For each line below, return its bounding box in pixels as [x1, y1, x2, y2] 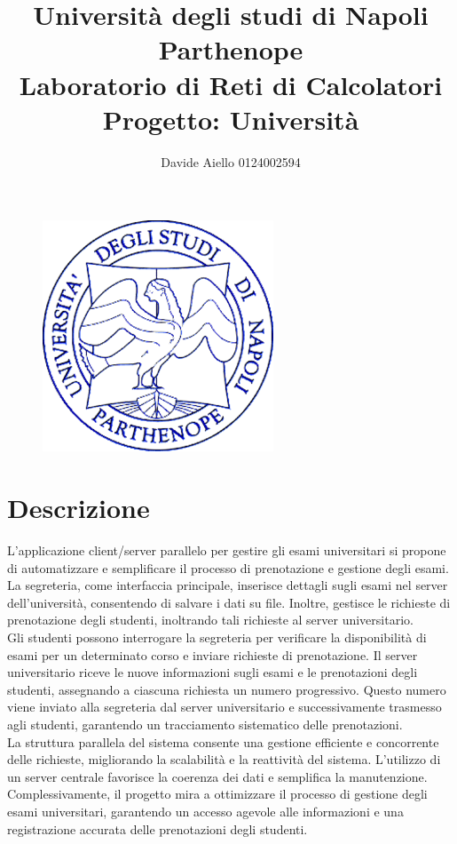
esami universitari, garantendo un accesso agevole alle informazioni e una [7, 801, 404, 820]
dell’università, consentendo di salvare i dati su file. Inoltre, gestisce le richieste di [7, 593, 451, 611]
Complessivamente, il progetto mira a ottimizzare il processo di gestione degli [7, 784, 428, 803]
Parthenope [158, 31, 303, 68]
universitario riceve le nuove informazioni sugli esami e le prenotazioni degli [7, 663, 418, 681]
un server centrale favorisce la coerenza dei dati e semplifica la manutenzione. [7, 767, 428, 785]
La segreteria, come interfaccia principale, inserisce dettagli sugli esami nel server [7, 576, 448, 594]
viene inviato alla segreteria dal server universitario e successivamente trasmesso [7, 697, 442, 716]
